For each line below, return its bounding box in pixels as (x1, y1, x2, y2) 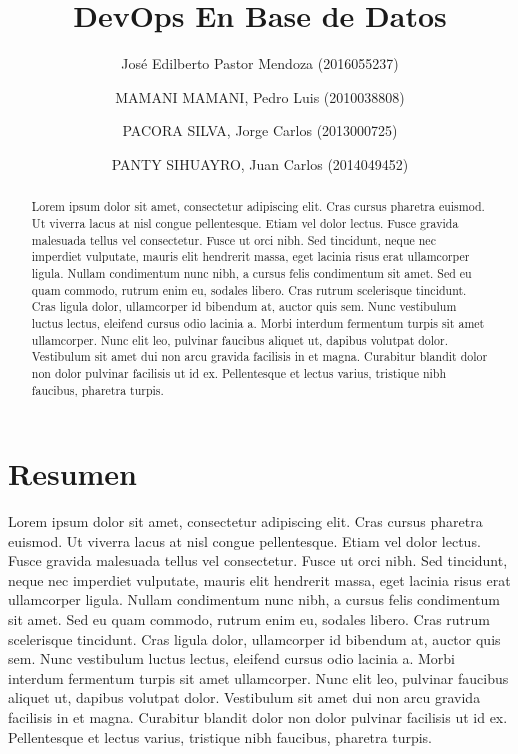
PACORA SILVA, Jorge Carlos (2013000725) (122, 120, 398, 141)
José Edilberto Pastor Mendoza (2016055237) (121, 53, 399, 74)
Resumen (8, 453, 137, 494)
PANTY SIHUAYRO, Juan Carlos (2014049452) (111, 153, 409, 174)
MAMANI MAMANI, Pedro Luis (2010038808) (115, 86, 405, 107)
